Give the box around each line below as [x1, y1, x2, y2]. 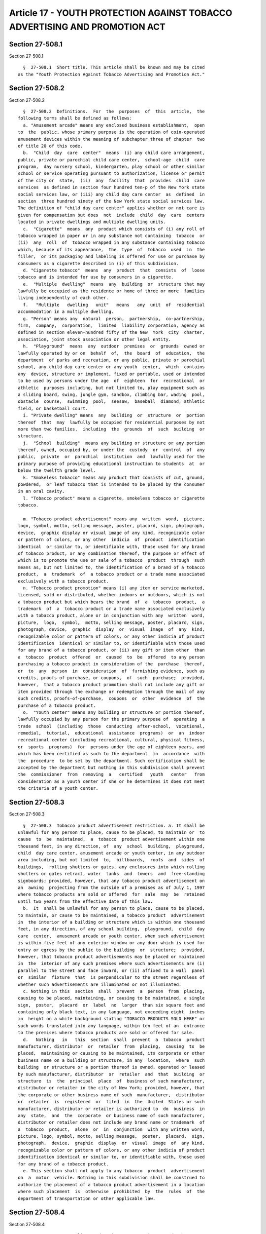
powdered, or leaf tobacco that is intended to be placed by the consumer [18, 482, 205, 487]
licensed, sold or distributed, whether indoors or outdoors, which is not [18, 592, 205, 598]
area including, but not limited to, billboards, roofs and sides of [18, 857, 205, 863]
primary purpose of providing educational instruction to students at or [18, 461, 205, 466]
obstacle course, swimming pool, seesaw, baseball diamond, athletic [18, 399, 205, 404]
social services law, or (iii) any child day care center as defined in [18, 192, 205, 197]
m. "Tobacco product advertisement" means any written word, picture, [23, 516, 205, 522]
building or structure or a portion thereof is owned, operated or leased [18, 1064, 205, 1070]
